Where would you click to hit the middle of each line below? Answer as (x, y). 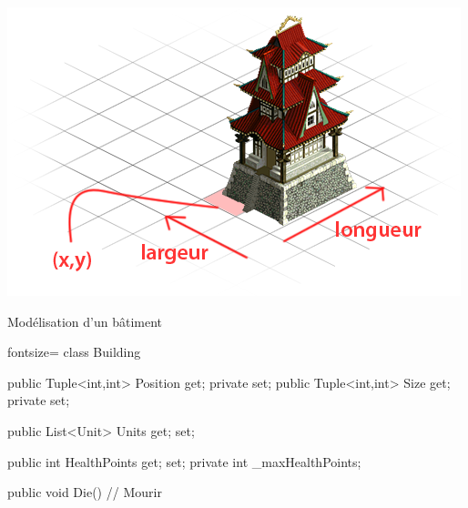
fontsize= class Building (74, 352)
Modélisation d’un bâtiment (85, 321)
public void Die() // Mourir (85, 492)
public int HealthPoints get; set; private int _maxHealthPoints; (184, 461)
